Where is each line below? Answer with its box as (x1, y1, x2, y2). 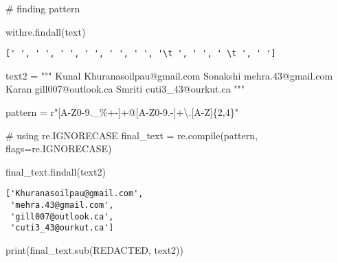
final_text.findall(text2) (5, 164, 106, 178)
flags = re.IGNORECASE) (5, 141, 112, 156)
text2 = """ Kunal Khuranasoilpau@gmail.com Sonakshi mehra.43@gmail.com (5, 68, 333, 82)
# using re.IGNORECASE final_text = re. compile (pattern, (5, 128, 258, 142)
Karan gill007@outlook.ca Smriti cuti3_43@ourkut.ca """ (5, 82, 245, 96)
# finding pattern (5, 1, 80, 15)
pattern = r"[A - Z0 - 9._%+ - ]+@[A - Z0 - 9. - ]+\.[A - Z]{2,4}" (5, 105, 238, 119)
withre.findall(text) (5, 24, 86, 38)
